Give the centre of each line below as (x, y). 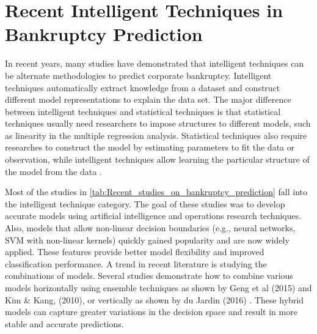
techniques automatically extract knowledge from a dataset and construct (143, 87)
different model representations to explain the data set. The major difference (148, 99)
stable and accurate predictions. (64, 323)
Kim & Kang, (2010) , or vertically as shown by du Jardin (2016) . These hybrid (155, 299)
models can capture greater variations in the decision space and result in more (151, 312)
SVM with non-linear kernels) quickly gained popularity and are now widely (147, 239)
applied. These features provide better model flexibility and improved (135, 252)
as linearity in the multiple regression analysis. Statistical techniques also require (156, 135)
